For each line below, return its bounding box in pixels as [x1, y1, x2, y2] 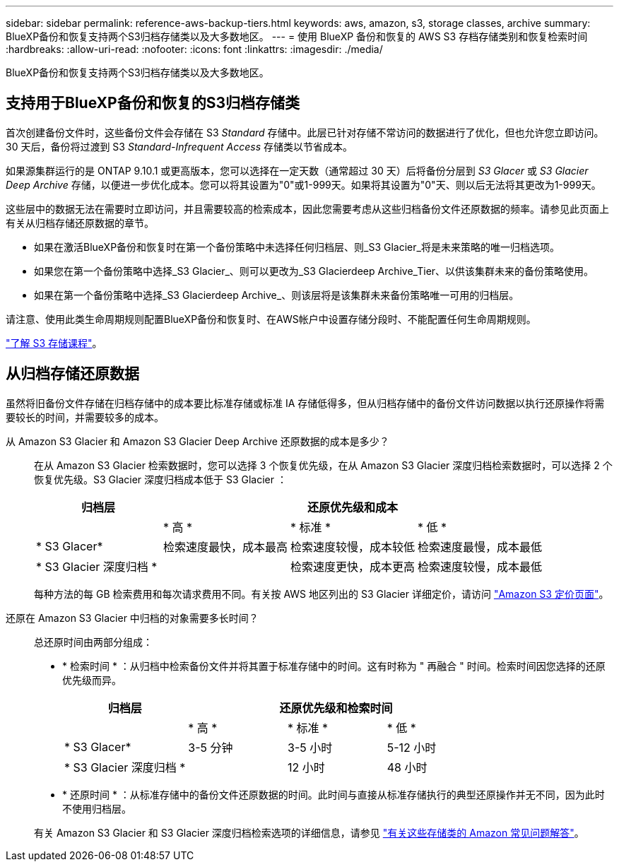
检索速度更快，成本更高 [290, 559, 415, 574]
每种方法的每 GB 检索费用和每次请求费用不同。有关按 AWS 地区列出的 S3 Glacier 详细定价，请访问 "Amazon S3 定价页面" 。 [34, 587, 609, 600]
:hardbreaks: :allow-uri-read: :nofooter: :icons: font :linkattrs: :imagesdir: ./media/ [6, 43, 383, 55]
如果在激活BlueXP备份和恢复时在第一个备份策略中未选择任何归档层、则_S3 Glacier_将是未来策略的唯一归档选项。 [34, 240, 560, 253]
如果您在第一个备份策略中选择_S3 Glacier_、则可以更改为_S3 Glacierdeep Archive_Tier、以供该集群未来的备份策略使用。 [34, 264, 594, 277]
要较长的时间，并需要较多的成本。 [6, 411, 164, 423]
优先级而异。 [62, 673, 122, 686]
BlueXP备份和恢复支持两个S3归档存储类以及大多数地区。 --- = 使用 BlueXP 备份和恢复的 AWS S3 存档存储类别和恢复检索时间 [6, 30, 588, 42]
